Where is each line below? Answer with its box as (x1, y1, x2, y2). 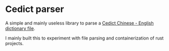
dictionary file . (5, 25, 35, 31)
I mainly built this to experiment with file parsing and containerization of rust (5, 35, 164, 41)
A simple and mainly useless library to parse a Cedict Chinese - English (5, 20, 154, 26)
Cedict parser (5, 3, 64, 15)
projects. (5, 40, 24, 46)
